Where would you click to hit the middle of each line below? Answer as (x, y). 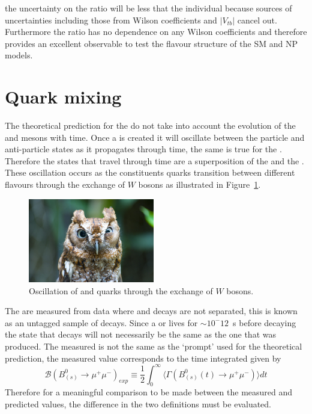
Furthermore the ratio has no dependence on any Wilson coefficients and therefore (156, 32)
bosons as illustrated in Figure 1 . (199, 184)
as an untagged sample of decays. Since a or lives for (101, 322)
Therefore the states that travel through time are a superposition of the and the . (154, 160)
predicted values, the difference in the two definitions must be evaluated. (138, 404)
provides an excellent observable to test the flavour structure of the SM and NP (151, 43)
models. (19, 55)
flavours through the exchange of (65, 184)
